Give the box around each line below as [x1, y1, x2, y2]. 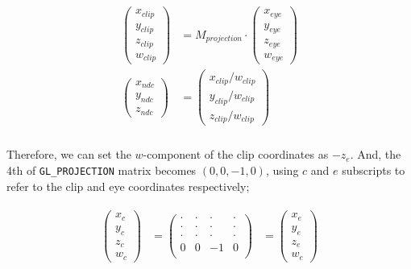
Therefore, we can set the [6, 146, 131, 163]
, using [265, 161, 299, 178]
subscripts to [342, 161, 405, 178]
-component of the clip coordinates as [143, 146, 329, 163]
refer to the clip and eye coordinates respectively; [6, 177, 250, 194]
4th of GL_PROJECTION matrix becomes [6, 161, 197, 178]
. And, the [350, 146, 401, 163]
